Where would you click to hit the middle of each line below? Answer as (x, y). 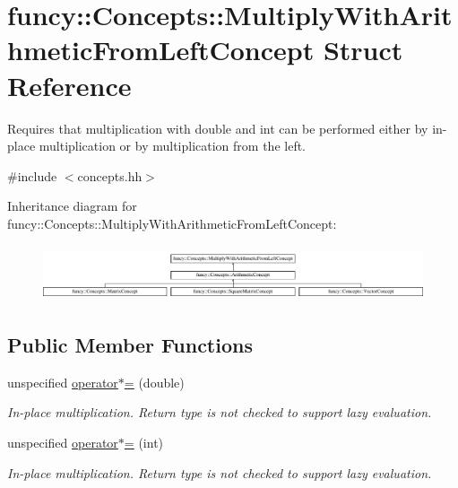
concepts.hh (110, 175)
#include (32, 175)
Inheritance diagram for (72, 206)
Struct (363, 50)
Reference (69, 85)
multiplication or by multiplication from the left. (173, 146)
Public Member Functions (130, 345)
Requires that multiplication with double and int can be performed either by (218, 128)
